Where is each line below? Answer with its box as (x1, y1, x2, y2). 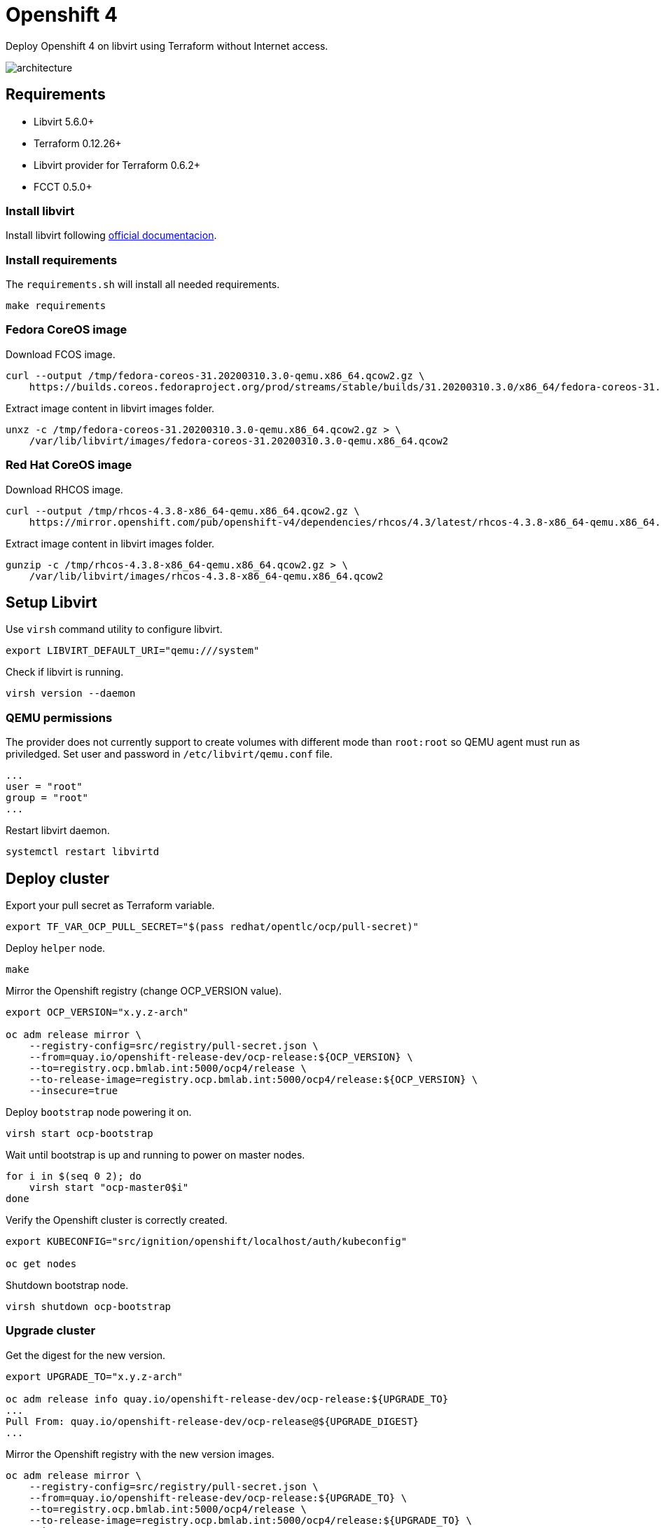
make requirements (6, 300, 106, 312)
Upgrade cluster (6, 1323, 96, 1338)
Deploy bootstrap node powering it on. (6, 1106, 192, 1119)
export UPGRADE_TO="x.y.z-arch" (6, 1370, 183, 1382)
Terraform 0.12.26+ (34, 137, 122, 149)
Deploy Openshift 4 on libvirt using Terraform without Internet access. (6, 39, 328, 52)
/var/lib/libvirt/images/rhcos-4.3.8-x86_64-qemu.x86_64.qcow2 (29, 570, 384, 582)
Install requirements (6, 252, 118, 267)
